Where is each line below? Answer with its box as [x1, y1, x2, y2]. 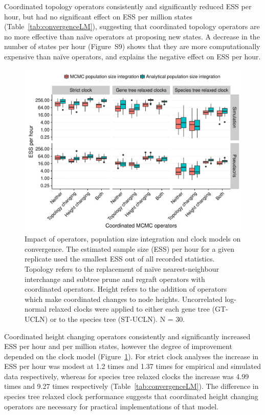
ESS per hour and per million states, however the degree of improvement [4, 341, 232, 352]
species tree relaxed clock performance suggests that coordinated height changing [4, 391, 258, 402]
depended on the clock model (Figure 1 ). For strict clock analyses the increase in [4, 351, 259, 361]
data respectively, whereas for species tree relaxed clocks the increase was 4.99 [4, 370, 249, 381]
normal [25, 303, 47, 314]
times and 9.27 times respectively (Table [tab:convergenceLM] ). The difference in [4, 381, 259, 391]
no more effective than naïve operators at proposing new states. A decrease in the [4, 31, 260, 41]
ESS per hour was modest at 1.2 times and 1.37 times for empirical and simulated [4, 361, 261, 372]
